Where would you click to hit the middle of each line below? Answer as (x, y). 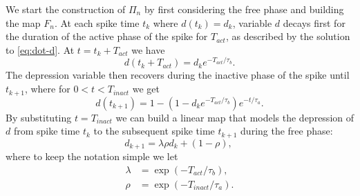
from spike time (47, 131)
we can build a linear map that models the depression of (235, 117)
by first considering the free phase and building (244, 9)
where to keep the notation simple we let (92, 156)
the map (23, 22)
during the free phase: (287, 131)
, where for (47, 89)
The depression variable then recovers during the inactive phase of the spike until (178, 75)
